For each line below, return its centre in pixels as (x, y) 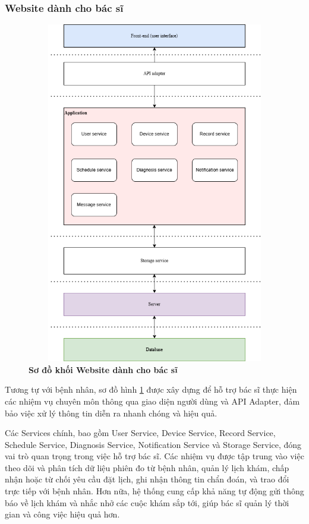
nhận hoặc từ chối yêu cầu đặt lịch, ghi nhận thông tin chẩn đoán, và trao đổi (147, 479)
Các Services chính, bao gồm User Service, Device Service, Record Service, (140, 433)
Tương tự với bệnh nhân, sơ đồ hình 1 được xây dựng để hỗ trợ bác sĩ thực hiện (151, 389)
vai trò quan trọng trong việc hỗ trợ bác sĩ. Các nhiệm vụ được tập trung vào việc (154, 456)
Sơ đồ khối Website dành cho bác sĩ (103, 369)
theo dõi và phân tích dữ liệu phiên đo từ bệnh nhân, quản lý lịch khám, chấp (147, 467)
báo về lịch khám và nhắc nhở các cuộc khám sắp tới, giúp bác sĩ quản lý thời (147, 502)
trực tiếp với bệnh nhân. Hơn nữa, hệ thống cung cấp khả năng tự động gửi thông (154, 491)
